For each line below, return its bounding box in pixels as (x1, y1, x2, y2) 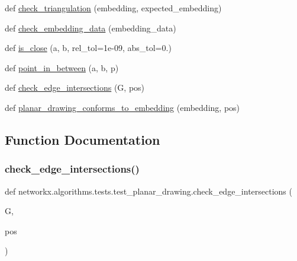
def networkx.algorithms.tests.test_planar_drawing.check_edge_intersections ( (5, 184, 292, 197)
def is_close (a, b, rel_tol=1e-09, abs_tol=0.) (5, 42, 172, 54)
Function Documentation (5, 130, 160, 148)
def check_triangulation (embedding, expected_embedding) (5, 2, 222, 14)
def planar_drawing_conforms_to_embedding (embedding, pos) (5, 101, 240, 113)
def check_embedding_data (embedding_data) (5, 21, 176, 34)
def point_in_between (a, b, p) (5, 61, 119, 74)
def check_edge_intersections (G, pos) (5, 81, 145, 94)
